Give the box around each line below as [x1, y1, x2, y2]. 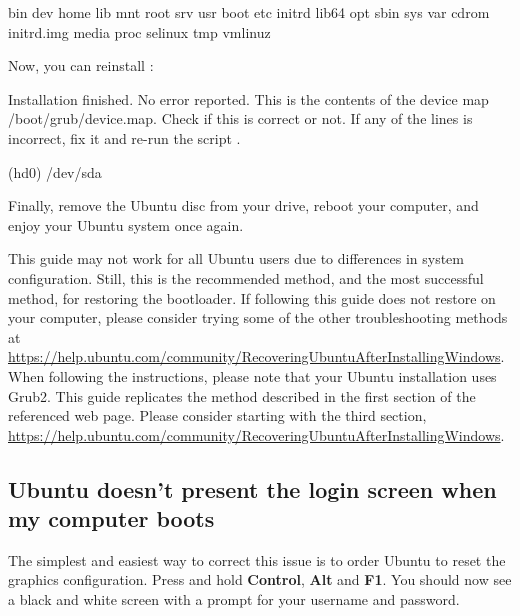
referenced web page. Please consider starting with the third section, [8, 405, 427, 426]
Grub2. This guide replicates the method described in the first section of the [8, 385, 476, 406]
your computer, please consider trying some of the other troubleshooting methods [8, 307, 508, 328]
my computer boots [8, 503, 215, 534]
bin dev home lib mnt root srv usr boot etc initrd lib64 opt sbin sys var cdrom [8, 2, 490, 22]
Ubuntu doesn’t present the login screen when [8, 473, 497, 504]
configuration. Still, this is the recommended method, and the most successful [8, 267, 484, 288]
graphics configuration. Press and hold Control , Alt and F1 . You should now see [8, 569, 512, 590]
